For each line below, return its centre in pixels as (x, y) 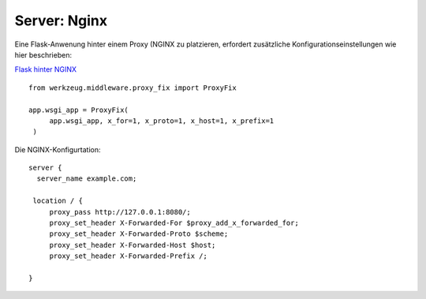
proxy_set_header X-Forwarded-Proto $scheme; (139, 234)
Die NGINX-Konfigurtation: (58, 149)
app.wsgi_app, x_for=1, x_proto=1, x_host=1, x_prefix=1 (162, 121)
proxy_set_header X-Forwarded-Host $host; (133, 245)
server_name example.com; (87, 179)
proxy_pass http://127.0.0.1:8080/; (120, 212)
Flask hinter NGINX (46, 69)
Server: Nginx (61, 21)
